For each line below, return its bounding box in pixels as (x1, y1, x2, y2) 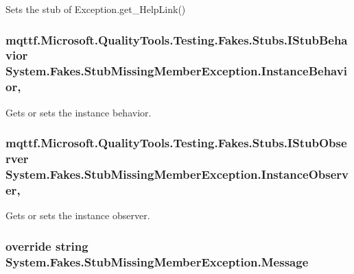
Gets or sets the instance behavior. (5, 105, 152, 119)
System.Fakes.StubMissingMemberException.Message (5, 253, 309, 270)
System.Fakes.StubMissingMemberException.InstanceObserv (5, 165, 349, 182)
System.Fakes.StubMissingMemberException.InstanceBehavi (5, 62, 347, 79)
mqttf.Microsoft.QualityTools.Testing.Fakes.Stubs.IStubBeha (5, 31, 348, 48)
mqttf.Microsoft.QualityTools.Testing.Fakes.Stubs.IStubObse (5, 134, 347, 151)
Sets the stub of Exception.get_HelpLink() (5, 2, 186, 16)
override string (5, 237, 88, 254)
